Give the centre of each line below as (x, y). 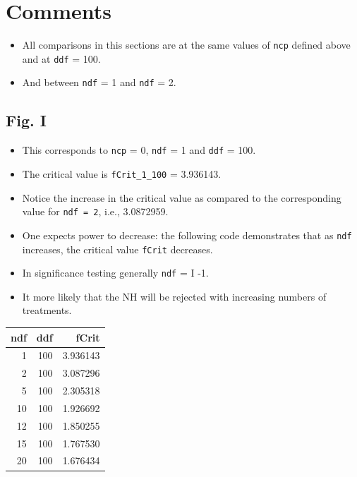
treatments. (47, 310)
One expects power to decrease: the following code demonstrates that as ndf (187, 235)
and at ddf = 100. (61, 58)
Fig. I (26, 120)
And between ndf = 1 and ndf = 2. (99, 82)
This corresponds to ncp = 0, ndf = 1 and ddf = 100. (139, 150)
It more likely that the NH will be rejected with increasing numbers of (174, 296)
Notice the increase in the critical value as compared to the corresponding (182, 197)
